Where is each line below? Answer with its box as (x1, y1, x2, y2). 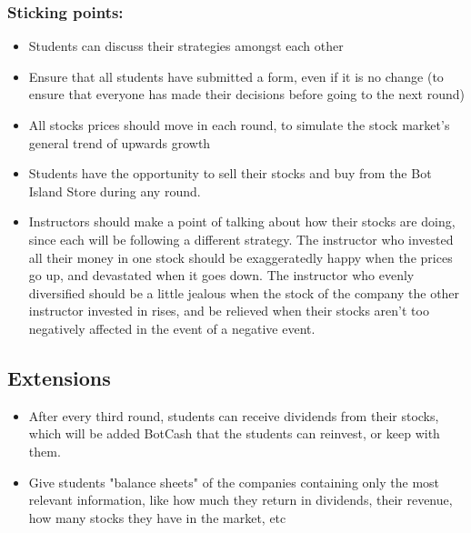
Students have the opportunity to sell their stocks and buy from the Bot (28, 164, 432, 183)
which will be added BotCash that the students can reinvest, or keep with (28, 424, 440, 443)
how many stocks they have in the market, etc (28, 508, 286, 527)
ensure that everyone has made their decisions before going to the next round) (28, 85, 466, 104)
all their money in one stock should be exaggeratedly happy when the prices (28, 247, 453, 266)
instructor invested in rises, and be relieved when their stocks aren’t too (28, 301, 429, 320)
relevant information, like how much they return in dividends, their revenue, (28, 490, 453, 509)
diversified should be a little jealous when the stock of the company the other (28, 283, 460, 302)
